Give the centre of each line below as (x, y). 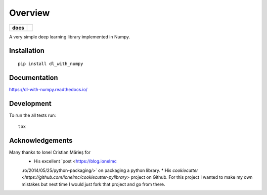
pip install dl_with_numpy (51, 64)
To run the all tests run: (33, 115)
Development (30, 103)
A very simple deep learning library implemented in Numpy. (70, 36)
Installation (27, 51)
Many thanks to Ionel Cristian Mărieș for (50, 152)
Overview (29, 13)
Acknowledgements (41, 140)
